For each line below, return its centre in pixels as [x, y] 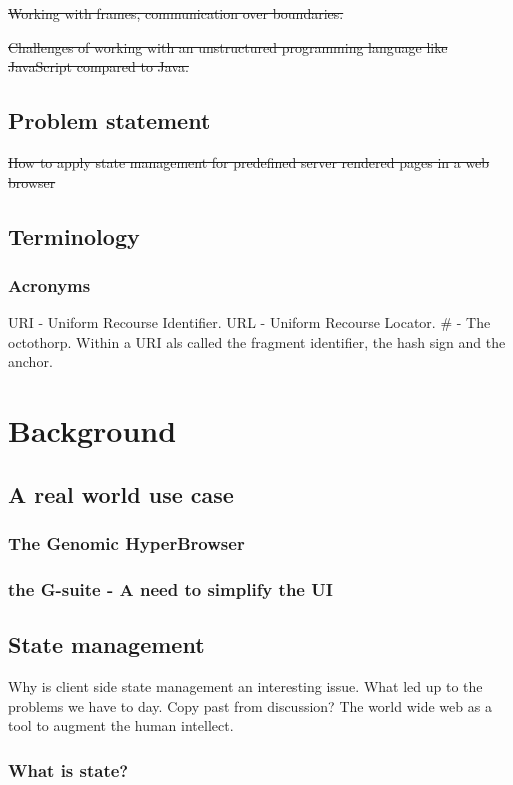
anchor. [30, 361]
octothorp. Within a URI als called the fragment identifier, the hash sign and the [257, 341]
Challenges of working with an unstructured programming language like [228, 46]
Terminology [74, 235]
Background [92, 430]
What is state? [68, 769]
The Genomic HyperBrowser [126, 543]
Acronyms [49, 284]
